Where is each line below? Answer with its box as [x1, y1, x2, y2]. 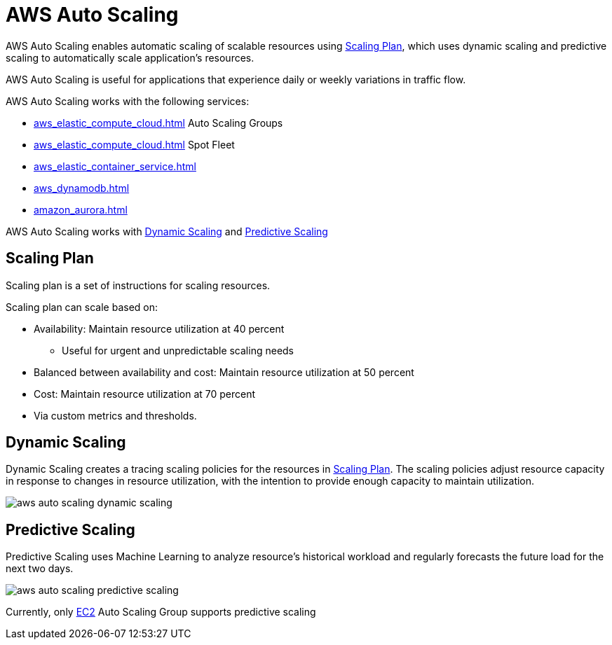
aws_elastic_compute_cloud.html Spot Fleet [34, 138, 235, 151]
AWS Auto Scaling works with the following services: [6, 95, 250, 107]
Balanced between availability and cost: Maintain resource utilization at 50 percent [34, 366, 414, 378]
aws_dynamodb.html [34, 181, 130, 194]
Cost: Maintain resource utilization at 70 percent [34, 387, 256, 400]
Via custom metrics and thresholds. [34, 409, 197, 422]
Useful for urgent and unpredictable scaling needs [62, 344, 294, 356]
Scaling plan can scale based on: [6, 300, 158, 313]
